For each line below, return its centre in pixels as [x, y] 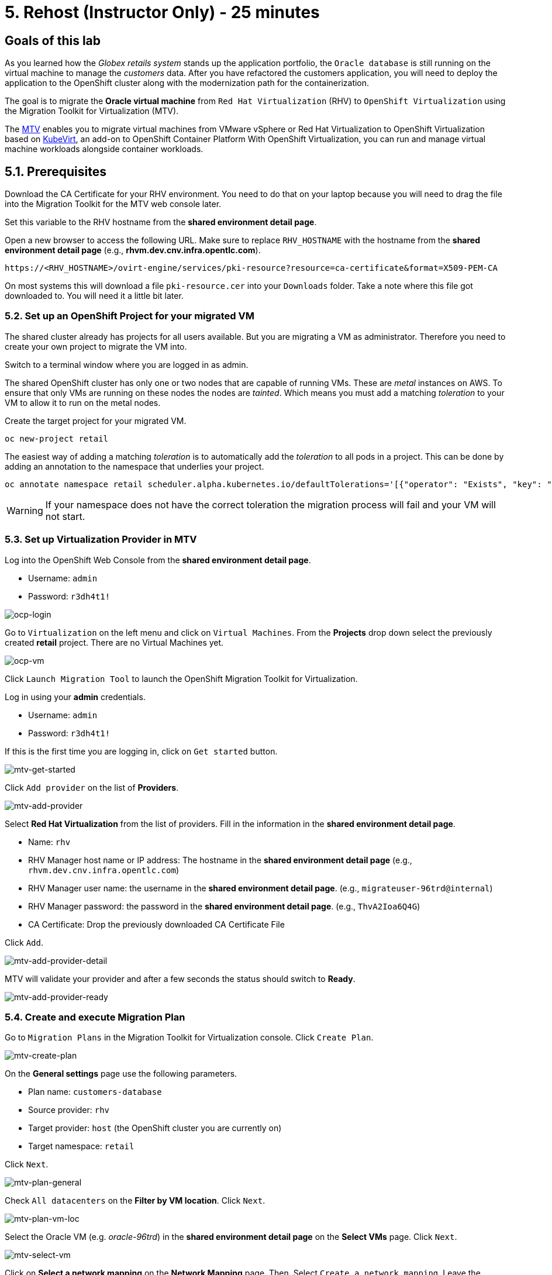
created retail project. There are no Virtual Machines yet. [114, 642]
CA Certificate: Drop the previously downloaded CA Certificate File [156, 924]
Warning [25, 510]
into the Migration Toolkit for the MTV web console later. [113, 204]
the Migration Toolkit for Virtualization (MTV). [92, 111]
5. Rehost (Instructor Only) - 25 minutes [162, 12]
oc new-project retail [57, 438]
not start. [65, 516]
